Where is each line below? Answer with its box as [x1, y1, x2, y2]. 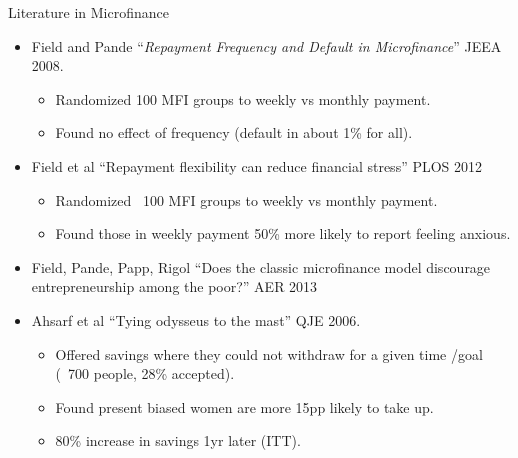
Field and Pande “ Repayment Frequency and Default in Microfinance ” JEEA [31, 35, 502, 56]
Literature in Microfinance [8, 2, 169, 22]
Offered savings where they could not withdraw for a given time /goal [55, 343, 483, 364]
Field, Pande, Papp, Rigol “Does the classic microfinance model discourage [31, 256, 491, 277]
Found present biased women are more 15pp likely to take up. [55, 396, 434, 417]
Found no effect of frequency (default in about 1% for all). [55, 122, 413, 143]
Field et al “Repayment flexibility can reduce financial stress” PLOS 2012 [31, 155, 483, 176]
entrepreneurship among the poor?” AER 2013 [31, 276, 318, 297]
